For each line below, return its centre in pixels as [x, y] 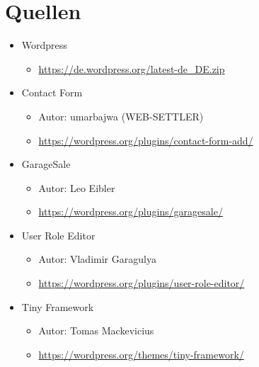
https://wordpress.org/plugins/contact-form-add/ [146, 140]
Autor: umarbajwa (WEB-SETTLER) [121, 116]
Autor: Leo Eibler [77, 187]
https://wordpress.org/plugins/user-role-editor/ [142, 283]
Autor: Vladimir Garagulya [97, 259]
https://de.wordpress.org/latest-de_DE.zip [132, 68]
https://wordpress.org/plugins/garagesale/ [131, 211]
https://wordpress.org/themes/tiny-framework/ [141, 354]
